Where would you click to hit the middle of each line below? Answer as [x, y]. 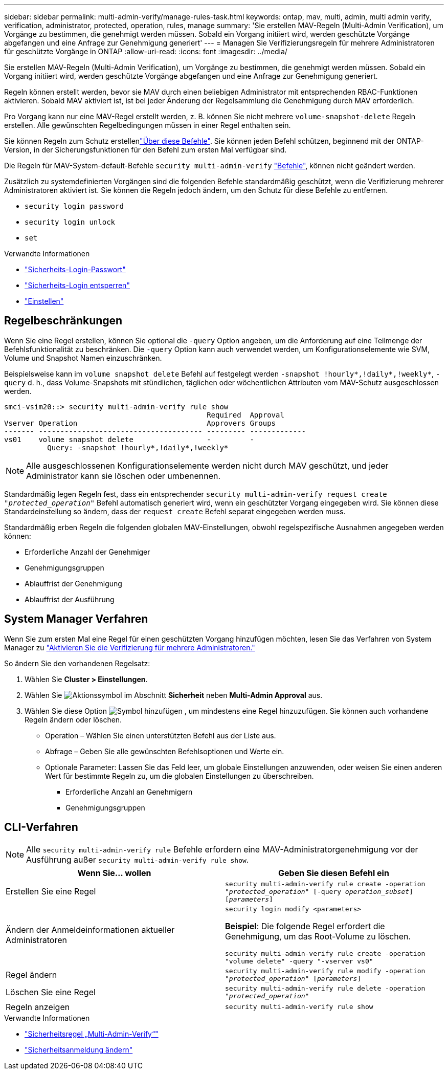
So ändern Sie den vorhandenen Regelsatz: [77, 663]
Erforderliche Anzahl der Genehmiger [87, 552]
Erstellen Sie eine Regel [51, 892]
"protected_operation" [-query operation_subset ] [319, 891]
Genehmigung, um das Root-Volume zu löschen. [318, 936]
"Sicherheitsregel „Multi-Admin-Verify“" [92, 1034]
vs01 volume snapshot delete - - [129, 439]
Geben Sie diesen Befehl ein [334, 873]
